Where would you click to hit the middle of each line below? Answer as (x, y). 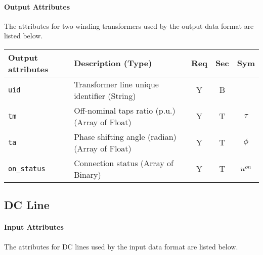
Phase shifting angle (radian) (125, 136)
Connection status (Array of (124, 163)
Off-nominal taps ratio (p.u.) (125, 110)
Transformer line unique (116, 84)
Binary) (87, 174)
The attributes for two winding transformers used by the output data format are (129, 25)
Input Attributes (34, 227)
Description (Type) (113, 63)
